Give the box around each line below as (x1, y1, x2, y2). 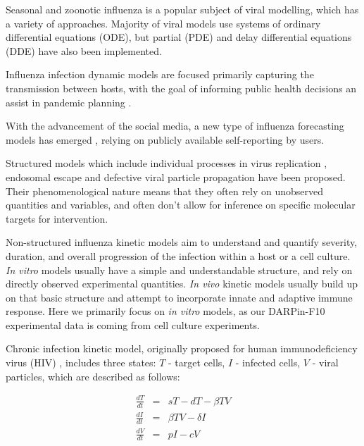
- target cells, (168, 355, 225, 370)
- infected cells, (235, 355, 301, 370)
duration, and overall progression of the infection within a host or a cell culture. (6, 248, 351, 263)
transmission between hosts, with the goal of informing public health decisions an (6, 80, 357, 95)
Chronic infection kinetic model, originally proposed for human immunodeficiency (6, 341, 358, 356)
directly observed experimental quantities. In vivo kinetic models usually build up (6, 276, 358, 291)
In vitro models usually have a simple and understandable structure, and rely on (6, 262, 353, 277)
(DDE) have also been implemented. (6, 43, 162, 58)
